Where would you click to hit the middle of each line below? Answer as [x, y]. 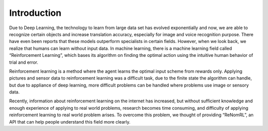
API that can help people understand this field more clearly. [70, 122]
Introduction [35, 13]
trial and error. [24, 62]
